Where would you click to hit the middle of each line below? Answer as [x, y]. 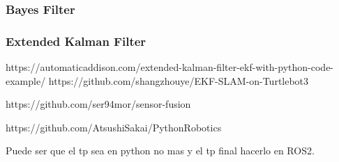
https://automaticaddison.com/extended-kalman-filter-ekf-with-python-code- [170, 67]
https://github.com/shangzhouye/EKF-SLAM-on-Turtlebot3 [179, 80]
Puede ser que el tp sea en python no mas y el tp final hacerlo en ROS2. [160, 151]
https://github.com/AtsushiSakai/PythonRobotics [114, 127]
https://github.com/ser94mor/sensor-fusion [98, 104]
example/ [26, 80]
